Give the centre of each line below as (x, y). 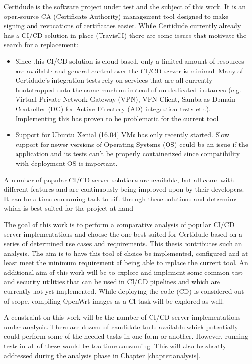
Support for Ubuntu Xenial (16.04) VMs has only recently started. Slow (122, 135)
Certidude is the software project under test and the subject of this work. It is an (125, 6)
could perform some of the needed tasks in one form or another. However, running (126, 336)
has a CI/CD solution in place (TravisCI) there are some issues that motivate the (125, 35)
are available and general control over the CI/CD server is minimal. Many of (129, 70)
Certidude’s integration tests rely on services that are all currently (114, 80)
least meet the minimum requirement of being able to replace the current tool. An (126, 263)
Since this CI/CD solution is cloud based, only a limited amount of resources (130, 61)
